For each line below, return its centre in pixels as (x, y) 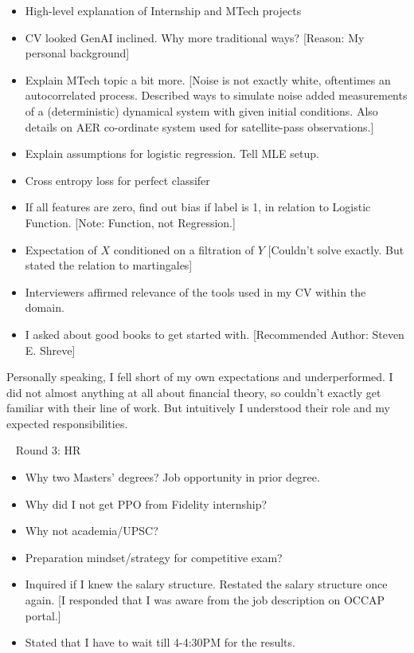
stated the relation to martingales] (109, 265)
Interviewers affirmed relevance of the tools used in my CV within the (195, 291)
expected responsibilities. (67, 423)
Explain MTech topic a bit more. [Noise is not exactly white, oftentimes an (208, 79)
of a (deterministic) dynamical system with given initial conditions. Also (201, 110)
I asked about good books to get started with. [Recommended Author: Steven (215, 334)
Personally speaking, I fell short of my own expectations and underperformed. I (200, 377)
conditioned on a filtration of (184, 249)
